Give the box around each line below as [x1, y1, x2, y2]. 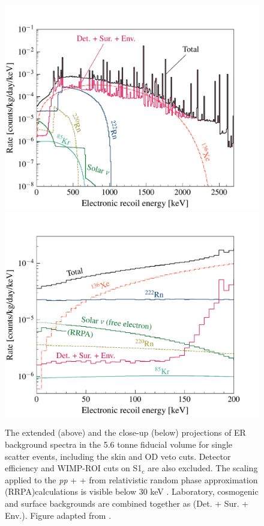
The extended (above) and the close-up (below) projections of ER [5, 426, 246, 439]
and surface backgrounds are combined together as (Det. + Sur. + [5, 497, 249, 509]
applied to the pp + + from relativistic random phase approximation [5, 473, 258, 486]
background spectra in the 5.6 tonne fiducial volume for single [5, 438, 233, 450]
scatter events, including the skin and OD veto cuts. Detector [5, 450, 231, 462]
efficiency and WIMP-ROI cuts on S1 [5, 462, 142, 474]
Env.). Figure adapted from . [5, 509, 112, 521]
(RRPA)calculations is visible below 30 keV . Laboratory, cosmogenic [5, 485, 259, 498]
